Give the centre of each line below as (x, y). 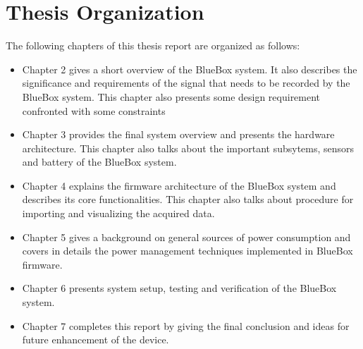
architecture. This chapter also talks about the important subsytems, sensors (188, 148)
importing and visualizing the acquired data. (118, 213)
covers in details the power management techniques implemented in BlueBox (187, 251)
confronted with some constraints (94, 110)
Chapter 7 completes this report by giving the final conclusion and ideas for (186, 325)
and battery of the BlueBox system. (99, 162)
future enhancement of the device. (96, 339)
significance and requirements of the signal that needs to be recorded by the (186, 83)
